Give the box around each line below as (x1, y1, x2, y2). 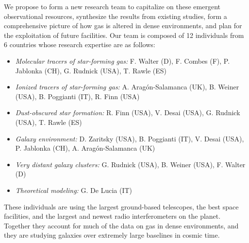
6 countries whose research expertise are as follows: (4, 39, 155, 50)
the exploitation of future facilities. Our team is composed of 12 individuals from (4, 30, 244, 40)
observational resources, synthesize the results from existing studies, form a (4, 11, 227, 21)
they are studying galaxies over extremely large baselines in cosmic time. (4, 230, 220, 240)
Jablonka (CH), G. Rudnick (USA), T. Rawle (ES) (15, 65, 167, 75)
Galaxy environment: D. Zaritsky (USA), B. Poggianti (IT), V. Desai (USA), (15, 133, 244, 143)
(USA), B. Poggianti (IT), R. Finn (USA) (15, 91, 140, 101)
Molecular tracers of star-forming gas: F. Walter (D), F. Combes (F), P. (15, 55, 230, 66)
